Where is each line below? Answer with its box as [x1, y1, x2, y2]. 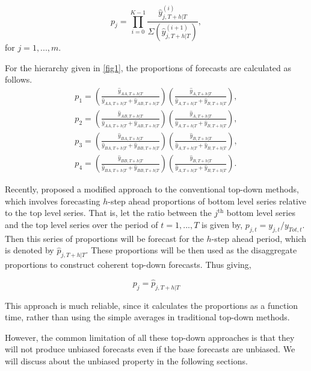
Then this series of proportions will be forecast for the [5, 232, 204, 244]
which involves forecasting [5, 194, 100, 207]
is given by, [202, 218, 243, 230]
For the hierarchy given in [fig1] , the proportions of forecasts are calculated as [5, 61, 292, 74]
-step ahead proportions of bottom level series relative [108, 194, 307, 207]
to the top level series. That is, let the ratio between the [5, 206, 212, 219]
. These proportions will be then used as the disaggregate [85, 244, 297, 256]
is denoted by [5, 244, 54, 256]
